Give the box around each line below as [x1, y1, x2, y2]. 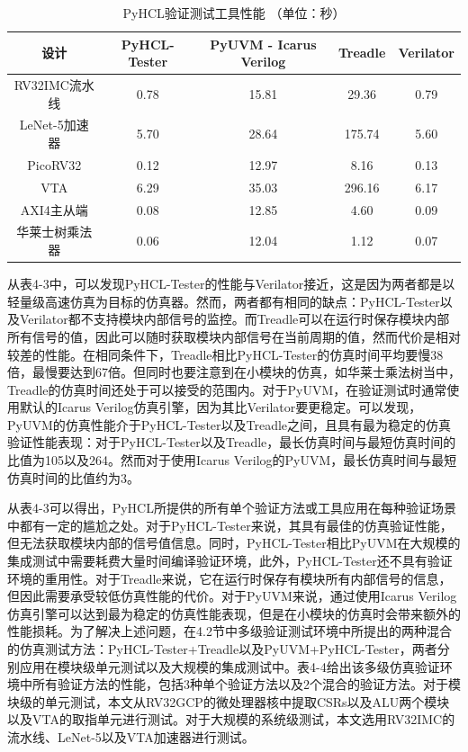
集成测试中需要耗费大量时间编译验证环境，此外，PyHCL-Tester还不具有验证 [7, 551, 453, 570]
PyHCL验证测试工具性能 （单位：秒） [122, 4, 346, 22]
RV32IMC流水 [13, 76, 94, 94]
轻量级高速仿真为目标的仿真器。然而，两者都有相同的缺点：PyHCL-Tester [7, 291, 440, 310]
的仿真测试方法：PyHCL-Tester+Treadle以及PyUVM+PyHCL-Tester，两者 [7, 640, 437, 658]
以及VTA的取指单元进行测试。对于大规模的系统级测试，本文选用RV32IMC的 [7, 710, 455, 729]
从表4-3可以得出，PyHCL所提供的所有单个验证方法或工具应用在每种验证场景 [7, 498, 456, 517]
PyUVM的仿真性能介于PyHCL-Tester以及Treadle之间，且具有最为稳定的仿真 [7, 415, 452, 434]
